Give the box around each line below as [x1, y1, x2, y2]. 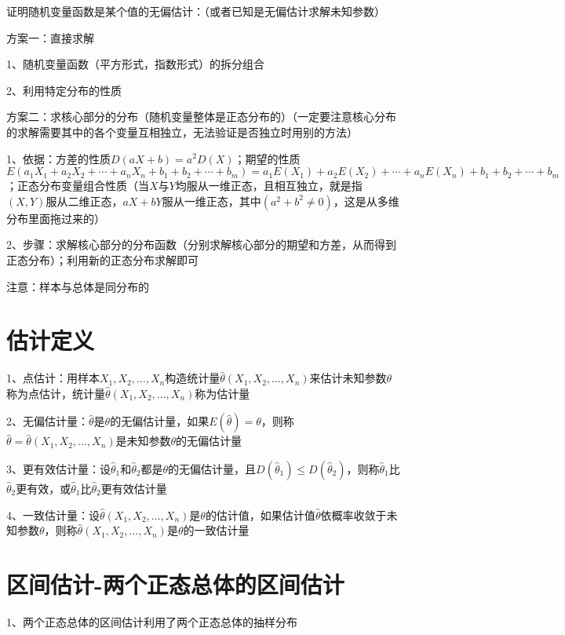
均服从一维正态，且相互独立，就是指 [175, 177, 363, 194]
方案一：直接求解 [6, 29, 94, 46]
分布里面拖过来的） [6, 210, 105, 226]
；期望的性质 [234, 150, 301, 166]
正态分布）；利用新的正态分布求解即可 [6, 251, 199, 268]
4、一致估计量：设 [6, 506, 100, 523]
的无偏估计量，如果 [110, 413, 210, 429]
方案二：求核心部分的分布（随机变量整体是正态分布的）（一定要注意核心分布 [6, 108, 396, 125]
